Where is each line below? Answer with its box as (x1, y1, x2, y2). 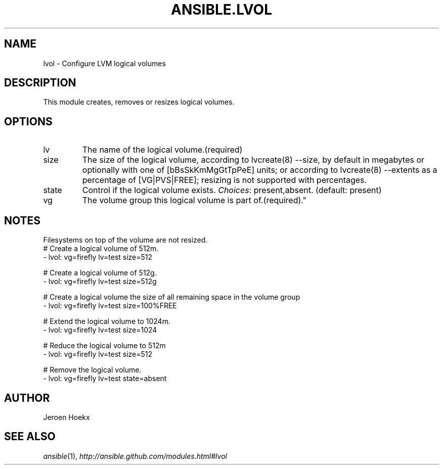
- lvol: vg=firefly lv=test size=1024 (43, 325, 157, 335)
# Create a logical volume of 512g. (43, 268, 157, 277)
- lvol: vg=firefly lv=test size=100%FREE (43, 301, 177, 310)
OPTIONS (4, 115, 53, 128)
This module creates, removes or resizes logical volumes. (43, 98, 235, 107)
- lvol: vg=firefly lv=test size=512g (43, 277, 157, 286)
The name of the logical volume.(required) (82, 145, 243, 155)
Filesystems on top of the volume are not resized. (43, 236, 208, 245)
